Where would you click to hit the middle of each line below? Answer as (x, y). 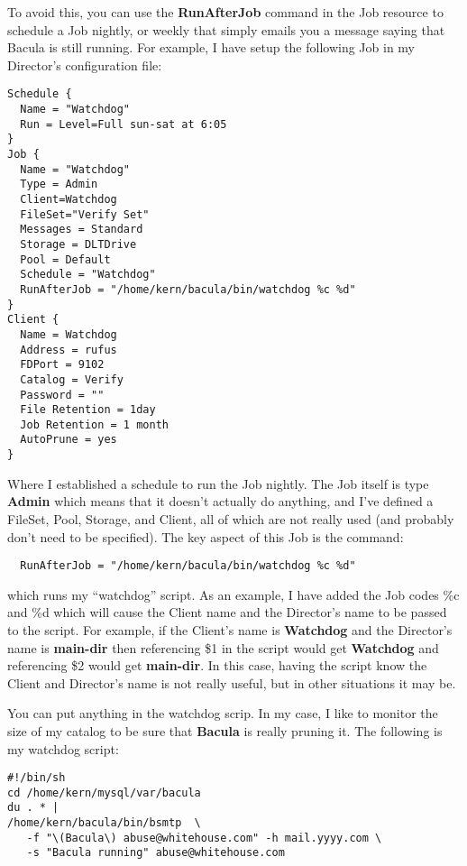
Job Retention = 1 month (94, 424)
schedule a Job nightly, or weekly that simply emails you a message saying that (226, 29)
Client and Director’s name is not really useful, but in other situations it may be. (232, 682)
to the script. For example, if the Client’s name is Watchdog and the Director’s (230, 630)
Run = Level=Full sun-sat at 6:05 (124, 124)
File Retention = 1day (88, 410)
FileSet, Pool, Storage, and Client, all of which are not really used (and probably (231, 518)
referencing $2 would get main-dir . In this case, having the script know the (217, 665)
